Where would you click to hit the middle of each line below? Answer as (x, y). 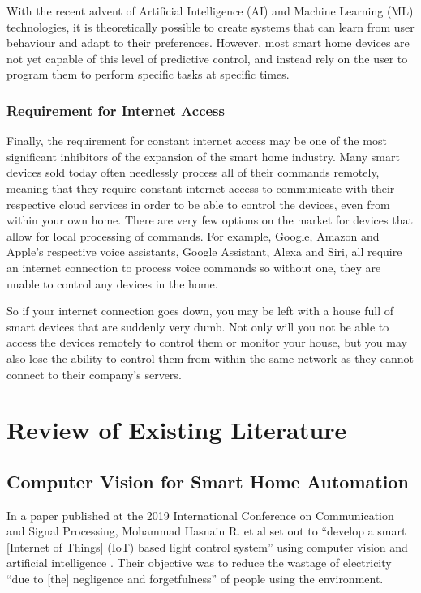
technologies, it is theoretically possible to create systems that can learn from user (210, 26)
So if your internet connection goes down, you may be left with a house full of (200, 311)
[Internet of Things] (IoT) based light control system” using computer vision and (207, 546)
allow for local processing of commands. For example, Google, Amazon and (193, 235)
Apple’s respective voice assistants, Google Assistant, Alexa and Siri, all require (204, 252)
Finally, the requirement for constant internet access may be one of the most (197, 141)
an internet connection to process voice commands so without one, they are (194, 267)
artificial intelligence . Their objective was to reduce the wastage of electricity (199, 563)
